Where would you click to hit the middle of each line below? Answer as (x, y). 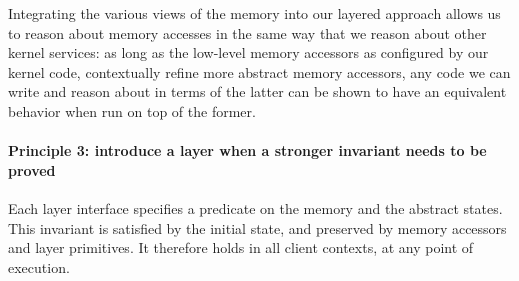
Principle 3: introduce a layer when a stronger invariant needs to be (247, 150)
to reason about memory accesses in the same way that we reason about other (247, 32)
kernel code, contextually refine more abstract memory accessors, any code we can (259, 71)
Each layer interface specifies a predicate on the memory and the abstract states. (255, 207)
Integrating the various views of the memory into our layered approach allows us (254, 13)
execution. (39, 266)
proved (32, 169)
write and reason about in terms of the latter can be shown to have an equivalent (257, 91)
